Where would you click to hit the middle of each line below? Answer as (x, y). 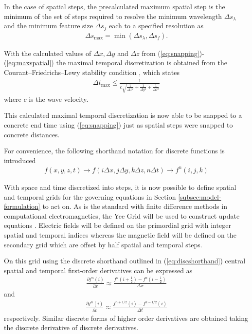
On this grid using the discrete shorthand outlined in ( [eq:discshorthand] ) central (125, 261)
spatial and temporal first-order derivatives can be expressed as (98, 270)
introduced (20, 160)
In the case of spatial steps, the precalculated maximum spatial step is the (115, 6)
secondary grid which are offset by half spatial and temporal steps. (103, 244)
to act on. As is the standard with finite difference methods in (135, 206)
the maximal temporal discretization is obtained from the (142, 63)
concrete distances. (32, 134)
